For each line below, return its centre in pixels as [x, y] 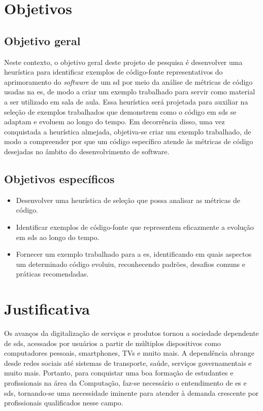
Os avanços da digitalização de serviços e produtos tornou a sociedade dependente [131, 333]
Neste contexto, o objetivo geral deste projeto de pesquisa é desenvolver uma [123, 62]
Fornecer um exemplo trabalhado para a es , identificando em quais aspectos [134, 254]
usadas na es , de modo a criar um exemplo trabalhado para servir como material [130, 92]
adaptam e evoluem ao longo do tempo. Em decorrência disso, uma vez [114, 122]
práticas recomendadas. [52, 274]
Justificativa [47, 309]
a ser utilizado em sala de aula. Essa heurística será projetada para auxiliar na [126, 101]
